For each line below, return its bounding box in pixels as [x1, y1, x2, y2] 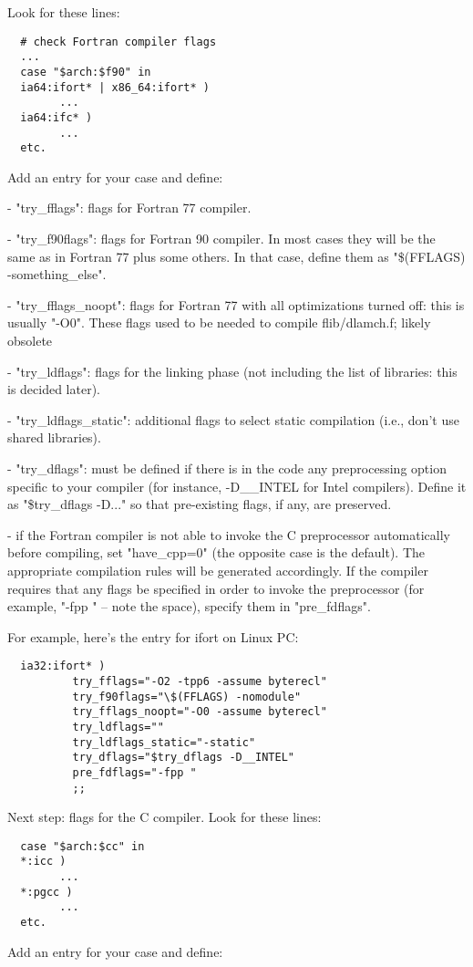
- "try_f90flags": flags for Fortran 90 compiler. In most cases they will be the [7, 229, 436, 248]
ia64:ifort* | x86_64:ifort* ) [20, 80, 210, 94]
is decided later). [7, 380, 101, 399]
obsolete [7, 331, 53, 349]
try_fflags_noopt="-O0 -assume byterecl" [72, 705, 327, 719]
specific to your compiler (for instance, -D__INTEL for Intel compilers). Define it [7, 476, 467, 495]
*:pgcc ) [20, 885, 73, 899]
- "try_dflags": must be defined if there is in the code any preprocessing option [7, 458, 447, 477]
